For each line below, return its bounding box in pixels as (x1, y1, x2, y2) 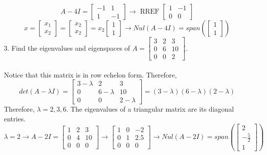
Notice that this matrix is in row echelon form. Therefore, (4, 69, 177, 79)
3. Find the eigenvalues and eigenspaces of (4, 42, 130, 53)
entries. (4, 113, 26, 123)
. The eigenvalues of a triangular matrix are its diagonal (66, 104, 234, 114)
